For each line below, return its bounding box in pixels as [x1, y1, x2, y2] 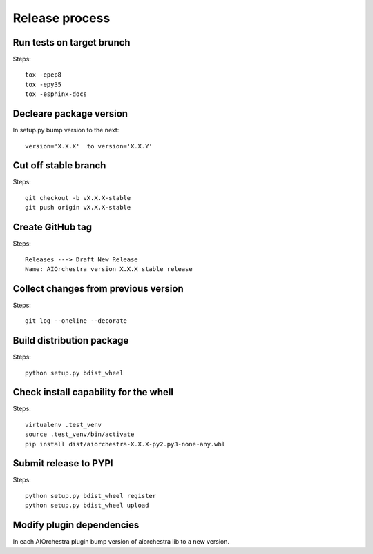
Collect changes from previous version [12, 283, 184, 295]
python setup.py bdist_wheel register [25, 492, 157, 499]
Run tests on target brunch [12, 37, 131, 48]
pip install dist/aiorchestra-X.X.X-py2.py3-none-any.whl [25, 440, 226, 448]
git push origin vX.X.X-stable [25, 204, 131, 212]
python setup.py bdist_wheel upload [25, 502, 149, 510]
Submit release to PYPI [12, 457, 113, 469]
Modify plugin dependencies [12, 520, 140, 531]
